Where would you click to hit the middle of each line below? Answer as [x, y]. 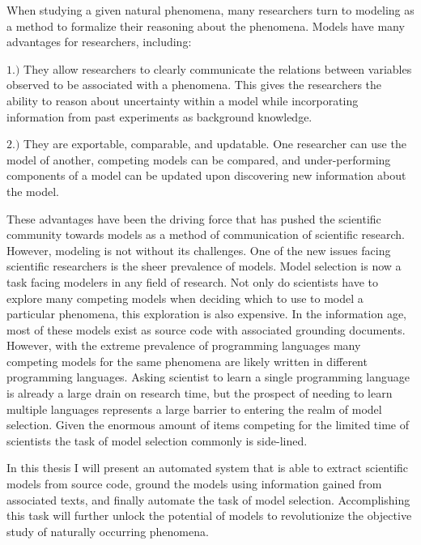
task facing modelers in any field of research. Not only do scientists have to [193, 281]
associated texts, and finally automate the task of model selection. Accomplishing [208, 499]
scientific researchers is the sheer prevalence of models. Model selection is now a [204, 266]
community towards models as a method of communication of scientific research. [206, 234]
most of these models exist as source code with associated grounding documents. [206, 329]
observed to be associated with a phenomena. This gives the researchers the [194, 85]
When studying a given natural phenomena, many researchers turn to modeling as [210, 10]
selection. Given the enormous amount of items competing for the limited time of [208, 425]
